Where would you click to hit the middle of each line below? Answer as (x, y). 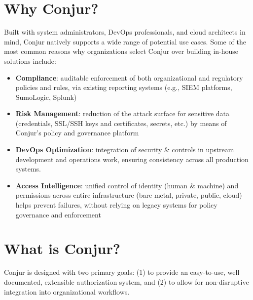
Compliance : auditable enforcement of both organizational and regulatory (129, 77)
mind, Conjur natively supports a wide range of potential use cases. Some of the (125, 41)
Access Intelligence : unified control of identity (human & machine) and (127, 185)
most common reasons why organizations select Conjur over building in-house (121, 51)
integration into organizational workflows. (67, 291)
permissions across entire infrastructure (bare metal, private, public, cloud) (129, 195)
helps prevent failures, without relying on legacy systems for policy (116, 205)
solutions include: (30, 61)
